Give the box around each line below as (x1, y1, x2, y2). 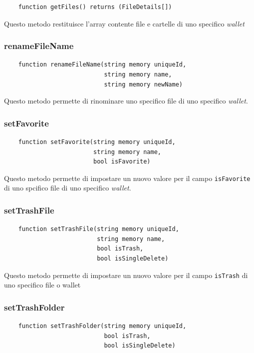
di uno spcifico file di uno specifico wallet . (4, 182, 131, 193)
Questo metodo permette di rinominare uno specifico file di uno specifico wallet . (4, 95, 248, 106)
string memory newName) (104, 80, 183, 88)
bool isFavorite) (93, 158, 151, 165)
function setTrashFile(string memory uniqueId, (18, 225, 179, 233)
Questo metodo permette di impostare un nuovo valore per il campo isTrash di (4, 269, 248, 280)
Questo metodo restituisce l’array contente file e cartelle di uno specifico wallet (4, 18, 245, 28)
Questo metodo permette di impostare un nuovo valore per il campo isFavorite (4, 172, 251, 183)
